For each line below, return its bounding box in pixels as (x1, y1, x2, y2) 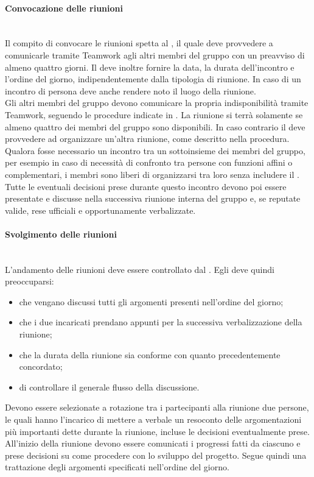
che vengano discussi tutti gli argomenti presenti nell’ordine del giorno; (19, 295, 284, 308)
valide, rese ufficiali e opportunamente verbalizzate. (5, 203, 196, 216)
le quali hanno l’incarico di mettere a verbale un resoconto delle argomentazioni (5, 413, 302, 426)
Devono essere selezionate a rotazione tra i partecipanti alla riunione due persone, (5, 401, 309, 414)
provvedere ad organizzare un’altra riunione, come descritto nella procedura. (5, 132, 290, 145)
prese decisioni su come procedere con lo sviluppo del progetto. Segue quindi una (5, 448, 307, 461)
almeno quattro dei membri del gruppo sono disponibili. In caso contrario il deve (5, 120, 305, 133)
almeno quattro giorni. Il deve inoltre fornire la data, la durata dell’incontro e (5, 60, 295, 73)
